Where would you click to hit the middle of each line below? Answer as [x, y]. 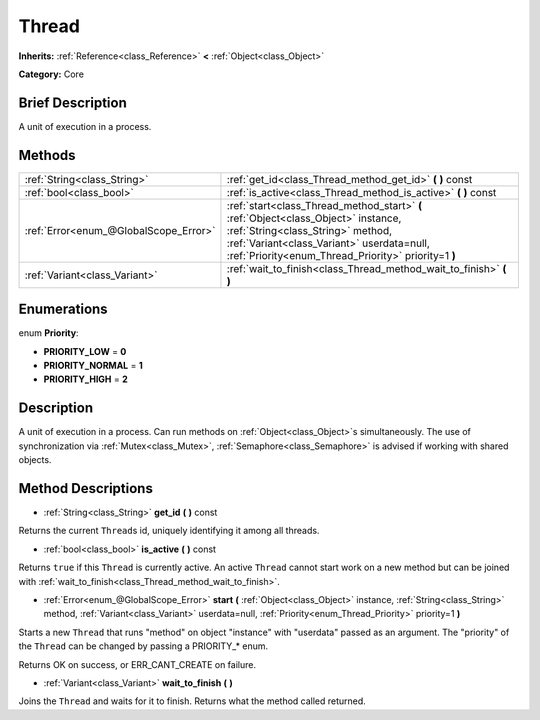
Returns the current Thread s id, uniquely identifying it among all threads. [169, 531]
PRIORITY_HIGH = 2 [86, 379]
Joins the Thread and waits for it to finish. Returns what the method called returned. [192, 701]
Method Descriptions [86, 488]
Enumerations [63, 309]
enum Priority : [48, 333]
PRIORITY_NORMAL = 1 [93, 366]
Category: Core [51, 74]
